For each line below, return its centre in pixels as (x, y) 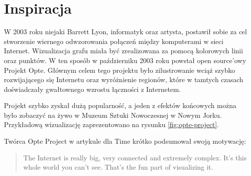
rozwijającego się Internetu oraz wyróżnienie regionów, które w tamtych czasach (124, 79)
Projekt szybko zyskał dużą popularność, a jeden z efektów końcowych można (120, 105)
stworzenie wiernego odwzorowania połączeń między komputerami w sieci (114, 41)
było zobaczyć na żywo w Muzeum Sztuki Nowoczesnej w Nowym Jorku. (113, 115)
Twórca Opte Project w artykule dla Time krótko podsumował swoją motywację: (125, 141)
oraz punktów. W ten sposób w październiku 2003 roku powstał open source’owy (125, 60)
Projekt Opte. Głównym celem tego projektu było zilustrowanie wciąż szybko (120, 70)
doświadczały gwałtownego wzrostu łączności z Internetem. (92, 89)
